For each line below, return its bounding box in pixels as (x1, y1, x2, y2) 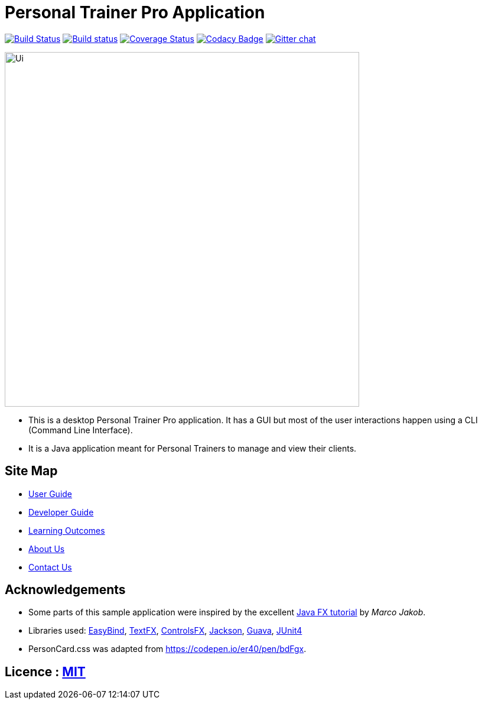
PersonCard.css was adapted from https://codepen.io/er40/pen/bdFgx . (28, 644, 307, 654)
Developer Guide (28, 507, 94, 517)
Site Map (5, 463, 58, 479)
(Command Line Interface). (28, 424, 133, 435)
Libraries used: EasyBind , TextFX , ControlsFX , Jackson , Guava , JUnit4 (28, 625, 302, 636)
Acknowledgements (5, 582, 126, 598)
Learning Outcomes (28, 525, 105, 536)
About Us (28, 543, 65, 554)
